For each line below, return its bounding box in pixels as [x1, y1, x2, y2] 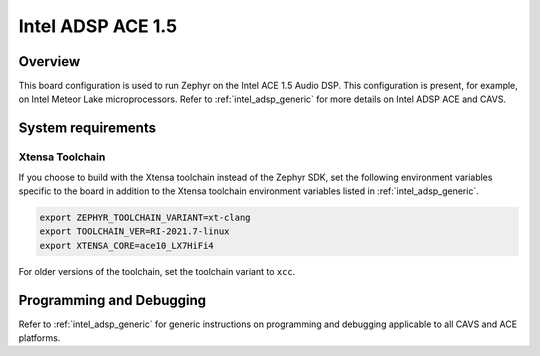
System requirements [18, 120, 157, 137]
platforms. [18, 332, 61, 344]
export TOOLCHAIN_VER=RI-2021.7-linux [39, 226, 230, 237]
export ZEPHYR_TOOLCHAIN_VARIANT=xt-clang [39, 211, 251, 223]
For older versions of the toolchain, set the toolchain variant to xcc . [18, 265, 296, 277]
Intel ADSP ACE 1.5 [18, 15, 178, 37]
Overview [18, 53, 81, 70]
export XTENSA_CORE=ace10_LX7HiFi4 [39, 240, 214, 251]
